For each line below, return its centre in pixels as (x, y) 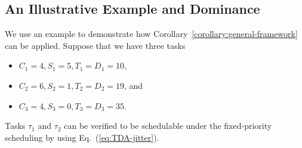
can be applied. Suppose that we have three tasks (95, 45)
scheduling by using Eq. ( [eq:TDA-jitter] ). (82, 137)
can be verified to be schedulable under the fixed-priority (168, 126)
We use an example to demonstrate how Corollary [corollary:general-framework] (151, 34)
